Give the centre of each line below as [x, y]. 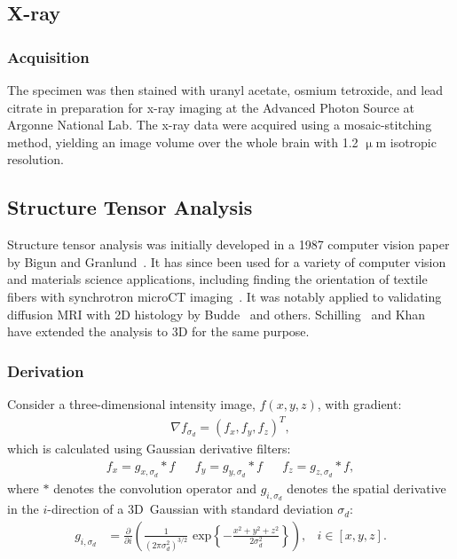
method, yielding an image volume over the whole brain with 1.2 [183, 142]
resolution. [35, 159]
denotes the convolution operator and [155, 488]
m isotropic [406, 142]
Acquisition [48, 56]
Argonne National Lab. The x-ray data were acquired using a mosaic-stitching [220, 125]
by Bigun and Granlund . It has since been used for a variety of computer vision [227, 261]
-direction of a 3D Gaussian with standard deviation [190, 509]
